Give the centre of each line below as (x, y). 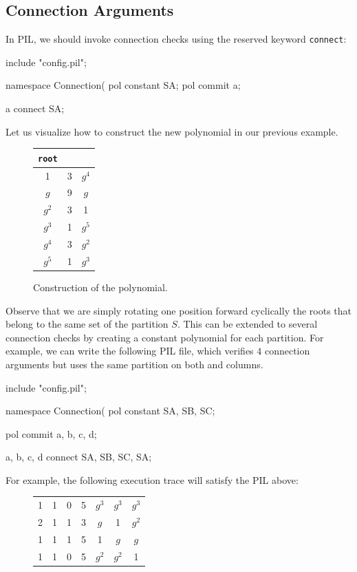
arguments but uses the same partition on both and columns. (134, 364)
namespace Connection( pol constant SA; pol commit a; (123, 85)
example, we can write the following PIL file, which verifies (130, 351)
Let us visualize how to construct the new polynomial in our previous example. (172, 131)
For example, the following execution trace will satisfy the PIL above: (152, 479)
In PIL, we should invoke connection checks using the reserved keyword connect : (176, 39)
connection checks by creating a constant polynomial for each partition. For (165, 337)
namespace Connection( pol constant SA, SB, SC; (110, 411)
